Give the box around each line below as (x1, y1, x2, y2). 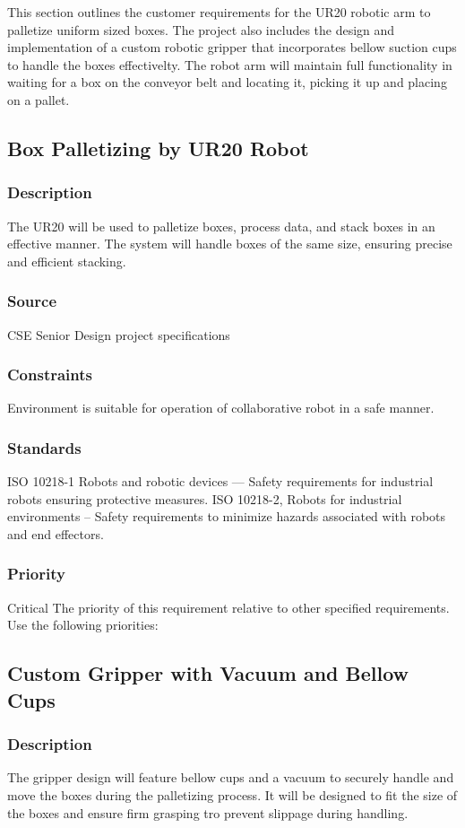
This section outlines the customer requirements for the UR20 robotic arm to (7, 3, 431, 21)
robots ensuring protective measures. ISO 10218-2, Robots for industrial (7, 489, 402, 508)
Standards (7, 436, 82, 458)
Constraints (7, 363, 92, 386)
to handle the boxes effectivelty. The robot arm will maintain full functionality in (7, 55, 452, 74)
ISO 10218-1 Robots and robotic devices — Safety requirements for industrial (7, 472, 434, 491)
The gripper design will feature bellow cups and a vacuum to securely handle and (7, 768, 454, 787)
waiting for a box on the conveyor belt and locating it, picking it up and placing (7, 73, 447, 92)
